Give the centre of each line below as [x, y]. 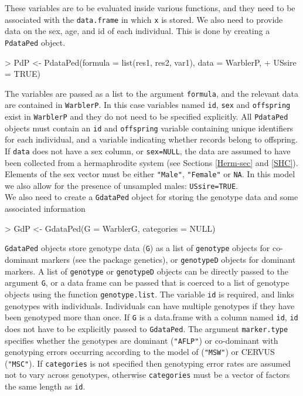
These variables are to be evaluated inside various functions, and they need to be [150, 8]
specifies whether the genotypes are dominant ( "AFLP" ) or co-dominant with [142, 340]
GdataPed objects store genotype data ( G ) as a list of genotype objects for [137, 248]
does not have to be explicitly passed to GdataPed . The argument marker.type [147, 328]
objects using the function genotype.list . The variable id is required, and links [149, 294]
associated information [45, 209]
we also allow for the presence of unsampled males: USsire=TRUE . [121, 185]
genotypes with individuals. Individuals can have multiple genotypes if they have [150, 305]
